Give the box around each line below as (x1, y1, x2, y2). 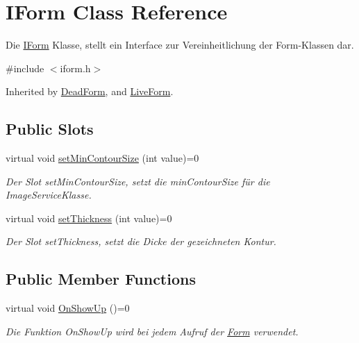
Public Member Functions (6, 268, 196, 290)
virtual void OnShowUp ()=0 (6, 301, 130, 315)
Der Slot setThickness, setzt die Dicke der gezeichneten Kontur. (6, 234, 276, 249)
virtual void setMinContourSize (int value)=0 (6, 151, 199, 165)
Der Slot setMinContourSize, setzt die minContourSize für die (6, 174, 270, 188)
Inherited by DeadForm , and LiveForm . (6, 84, 174, 99)
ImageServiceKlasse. (6, 187, 92, 202)
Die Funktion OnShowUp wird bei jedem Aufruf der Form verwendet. (6, 324, 299, 338)
